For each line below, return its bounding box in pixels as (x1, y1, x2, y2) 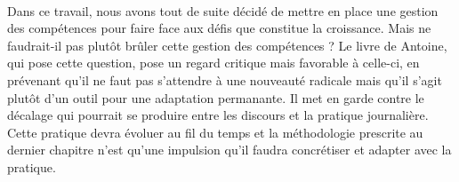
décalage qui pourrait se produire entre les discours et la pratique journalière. (7, 106, 429, 124)
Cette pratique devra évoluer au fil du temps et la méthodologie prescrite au (7, 123, 423, 141)
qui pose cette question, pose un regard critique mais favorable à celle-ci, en (7, 53, 420, 72)
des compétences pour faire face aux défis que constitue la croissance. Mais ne (7, 19, 431, 37)
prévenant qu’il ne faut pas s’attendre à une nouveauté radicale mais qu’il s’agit (7, 70, 442, 89)
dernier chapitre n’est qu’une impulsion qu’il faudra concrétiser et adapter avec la (7, 140, 452, 159)
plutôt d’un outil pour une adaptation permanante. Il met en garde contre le (7, 88, 424, 107)
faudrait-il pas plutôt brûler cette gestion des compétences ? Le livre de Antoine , (7, 36, 447, 54)
